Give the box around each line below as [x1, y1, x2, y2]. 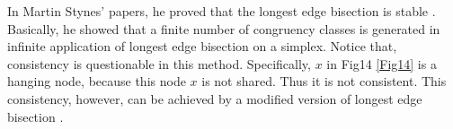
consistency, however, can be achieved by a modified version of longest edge [7, 89, 422, 107]
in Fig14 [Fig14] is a [326, 54, 437, 73]
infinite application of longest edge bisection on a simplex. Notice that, [7, 37, 397, 56]
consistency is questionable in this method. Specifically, [7, 54, 311, 73]
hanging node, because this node [7, 72, 186, 90]
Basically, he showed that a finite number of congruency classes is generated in [7, 19, 440, 38]
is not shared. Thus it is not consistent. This [201, 72, 447, 90]
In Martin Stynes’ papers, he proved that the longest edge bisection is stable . [7, 2, 436, 20]
